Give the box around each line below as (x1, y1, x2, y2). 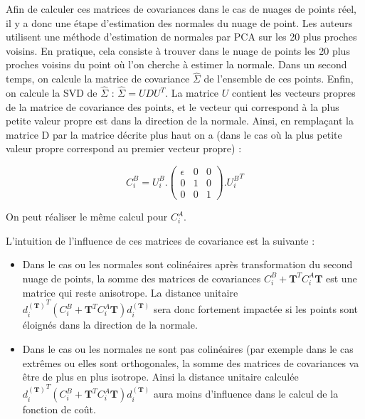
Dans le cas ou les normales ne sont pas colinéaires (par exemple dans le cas (22, 341, 354, 356)
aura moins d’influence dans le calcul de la (153, 386, 339, 401)
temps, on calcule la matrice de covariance (6, 71, 190, 86)
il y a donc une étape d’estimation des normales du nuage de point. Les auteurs (6, 15, 353, 30)
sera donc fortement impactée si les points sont (153, 302, 358, 317)
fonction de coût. (22, 402, 96, 417)
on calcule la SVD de (6, 85, 97, 100)
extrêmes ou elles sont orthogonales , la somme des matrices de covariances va (22, 355, 359, 370)
